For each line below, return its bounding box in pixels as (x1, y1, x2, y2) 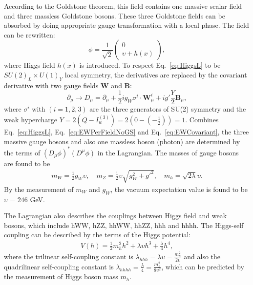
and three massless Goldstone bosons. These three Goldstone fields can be (4, 10, 225, 20)
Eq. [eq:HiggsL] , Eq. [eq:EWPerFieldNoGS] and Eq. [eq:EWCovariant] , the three (4, 127, 249, 137)
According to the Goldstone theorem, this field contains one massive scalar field (4, 1, 242, 11)
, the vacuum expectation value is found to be (110, 184, 248, 194)
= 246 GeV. (10, 194, 45, 204)
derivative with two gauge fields (4, 80, 99, 90)
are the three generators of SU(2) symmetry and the (89, 104, 246, 114)
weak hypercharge (4, 114, 57, 125)
